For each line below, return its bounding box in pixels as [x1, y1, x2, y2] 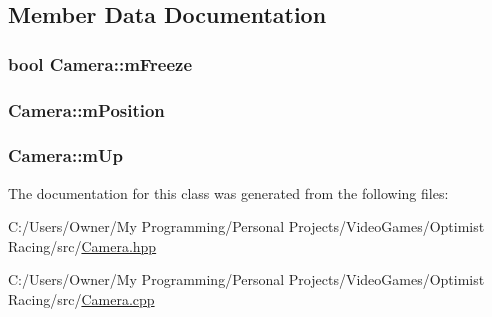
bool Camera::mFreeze [8, 51, 193, 76]
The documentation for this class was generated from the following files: [8, 182, 449, 203]
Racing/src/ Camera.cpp [8, 289, 155, 310]
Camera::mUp [8, 143, 123, 168]
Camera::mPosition [8, 97, 165, 122]
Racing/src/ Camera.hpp [8, 235, 157, 256]
